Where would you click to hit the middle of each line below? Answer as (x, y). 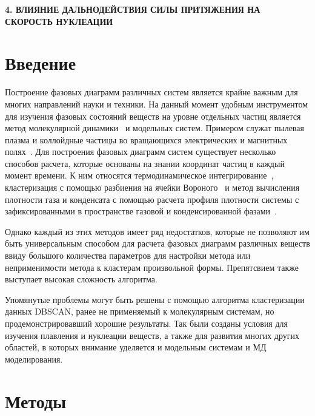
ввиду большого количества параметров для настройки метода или (128, 255)
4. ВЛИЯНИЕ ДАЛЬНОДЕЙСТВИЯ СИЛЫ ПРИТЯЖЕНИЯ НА (133, 9)
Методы (36, 401)
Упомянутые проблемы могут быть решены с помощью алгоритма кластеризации (155, 299)
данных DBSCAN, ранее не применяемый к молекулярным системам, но (140, 311)
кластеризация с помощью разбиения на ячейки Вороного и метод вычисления (152, 187)
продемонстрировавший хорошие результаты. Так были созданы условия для (147, 323)
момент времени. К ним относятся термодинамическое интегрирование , (139, 175)
